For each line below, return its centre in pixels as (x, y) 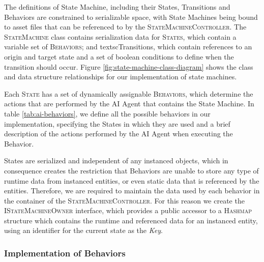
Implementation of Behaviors (65, 253)
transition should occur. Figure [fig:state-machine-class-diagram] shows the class (129, 66)
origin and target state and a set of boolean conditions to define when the (119, 56)
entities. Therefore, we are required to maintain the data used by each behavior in (132, 191)
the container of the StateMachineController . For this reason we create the (124, 200)
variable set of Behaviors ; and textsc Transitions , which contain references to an (128, 47)
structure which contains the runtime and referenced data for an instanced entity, (131, 220)
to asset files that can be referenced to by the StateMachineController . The (125, 27)
